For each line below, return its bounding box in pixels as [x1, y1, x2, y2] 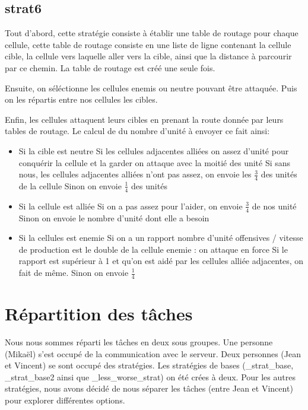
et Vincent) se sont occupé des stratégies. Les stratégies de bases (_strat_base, [5, 359, 294, 371]
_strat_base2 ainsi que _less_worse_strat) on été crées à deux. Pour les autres [5, 370, 296, 383]
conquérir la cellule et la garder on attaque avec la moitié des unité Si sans [18, 156, 291, 169]
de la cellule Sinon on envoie [18, 179, 122, 192]
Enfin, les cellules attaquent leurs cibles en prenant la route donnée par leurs [5, 113, 284, 125]
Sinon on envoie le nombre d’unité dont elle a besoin [18, 211, 209, 224]
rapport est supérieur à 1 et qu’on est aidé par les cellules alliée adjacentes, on [18, 255, 304, 267]
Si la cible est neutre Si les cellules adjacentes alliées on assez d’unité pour [18, 144, 289, 157]
